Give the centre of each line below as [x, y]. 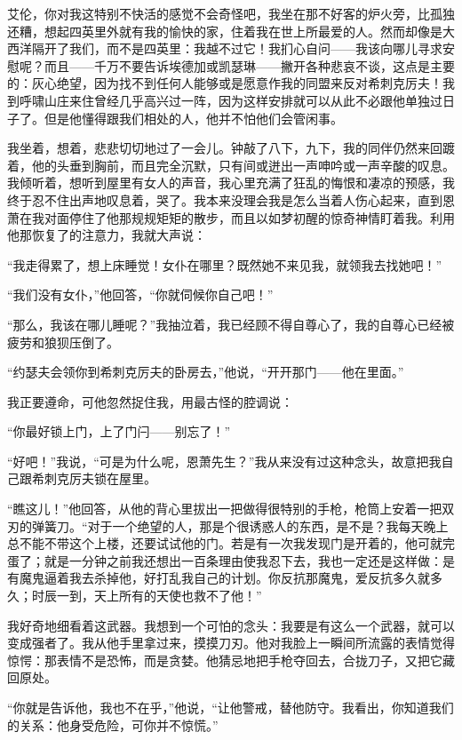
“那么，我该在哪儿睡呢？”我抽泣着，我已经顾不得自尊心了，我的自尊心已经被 [231, 324]
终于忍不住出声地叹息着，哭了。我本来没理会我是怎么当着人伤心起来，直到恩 [231, 199]
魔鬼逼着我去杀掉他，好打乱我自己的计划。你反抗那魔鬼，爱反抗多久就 [224, 578]
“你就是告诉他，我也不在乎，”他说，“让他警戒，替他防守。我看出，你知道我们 [231, 707]
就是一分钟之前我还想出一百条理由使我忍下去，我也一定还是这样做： [243, 560]
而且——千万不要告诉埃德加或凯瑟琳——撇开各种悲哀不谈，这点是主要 [249, 65]
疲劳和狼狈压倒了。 [63, 342]
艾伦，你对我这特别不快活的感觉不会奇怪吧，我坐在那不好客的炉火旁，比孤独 [231, 13]
